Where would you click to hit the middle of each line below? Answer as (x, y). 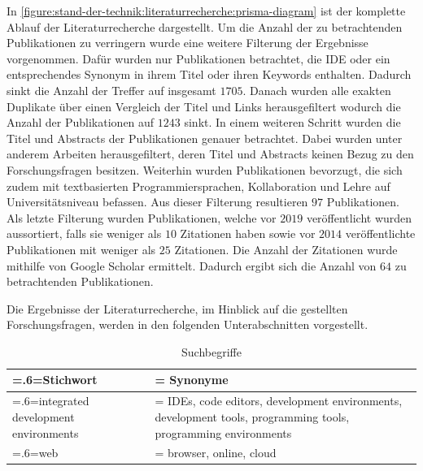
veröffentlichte (380, 233)
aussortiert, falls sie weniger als (84, 233)
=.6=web (35, 453)
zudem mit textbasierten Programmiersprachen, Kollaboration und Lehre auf (198, 186)
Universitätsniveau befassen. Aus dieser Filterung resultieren (157, 202)
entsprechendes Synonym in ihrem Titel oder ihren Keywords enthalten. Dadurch (209, 74)
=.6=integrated (51, 401)
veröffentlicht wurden (359, 217)
